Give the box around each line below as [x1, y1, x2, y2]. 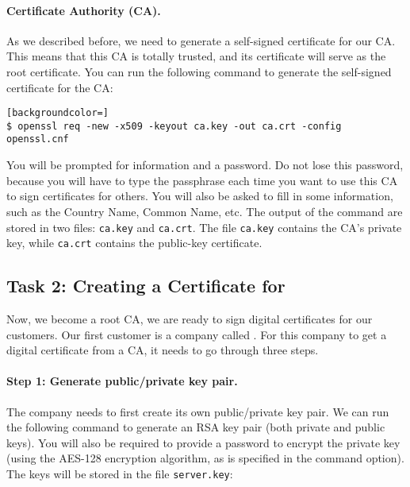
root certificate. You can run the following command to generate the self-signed [6, 63, 392, 79]
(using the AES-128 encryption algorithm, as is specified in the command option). [6, 450, 404, 466]
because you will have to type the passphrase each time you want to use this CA [6, 172, 398, 188]
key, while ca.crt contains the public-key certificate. [6, 234, 262, 251]
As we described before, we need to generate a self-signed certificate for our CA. [6, 32, 396, 48]
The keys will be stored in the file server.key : [6, 465, 233, 481]
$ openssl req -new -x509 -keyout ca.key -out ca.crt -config [6, 120, 342, 132]
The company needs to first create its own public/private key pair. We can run [6, 403, 389, 419]
